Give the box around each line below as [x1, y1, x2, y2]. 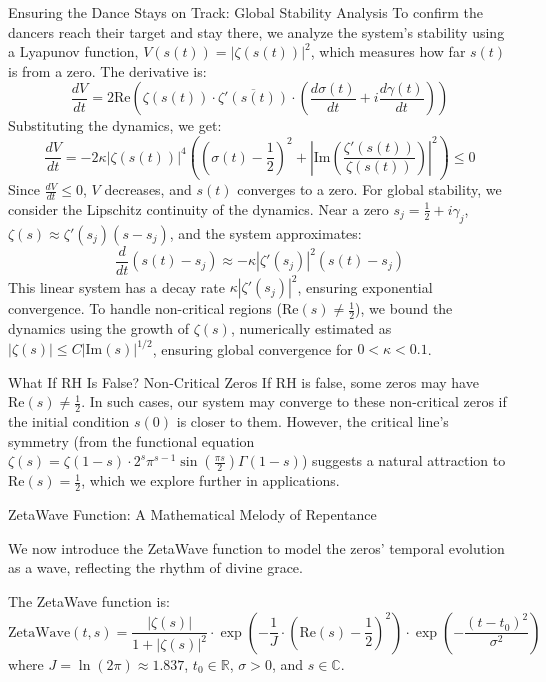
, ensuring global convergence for [152, 338, 353, 359]
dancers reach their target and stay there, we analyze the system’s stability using [8, 21, 505, 42]
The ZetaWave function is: [8, 590, 170, 611]
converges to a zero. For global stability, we [237, 179, 502, 200]
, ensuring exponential [297, 276, 433, 297]
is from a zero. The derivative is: [8, 60, 207, 81]
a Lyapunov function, [8, 41, 139, 62]
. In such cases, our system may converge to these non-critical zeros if [81, 391, 507, 412]
